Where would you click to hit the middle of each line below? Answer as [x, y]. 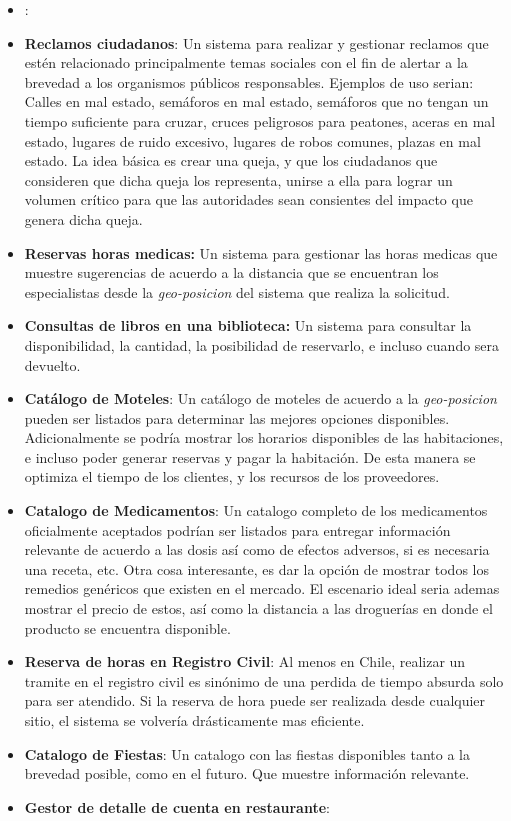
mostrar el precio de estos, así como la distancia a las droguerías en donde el [258, 608]
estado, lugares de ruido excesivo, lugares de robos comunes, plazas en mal [252, 140]
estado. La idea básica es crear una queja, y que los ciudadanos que [231, 160]
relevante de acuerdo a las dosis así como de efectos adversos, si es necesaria [257, 549]
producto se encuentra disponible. [127, 627]
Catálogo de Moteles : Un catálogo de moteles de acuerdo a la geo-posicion [260, 398]
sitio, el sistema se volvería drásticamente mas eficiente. [194, 720]
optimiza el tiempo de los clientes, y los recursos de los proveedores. [232, 476]
